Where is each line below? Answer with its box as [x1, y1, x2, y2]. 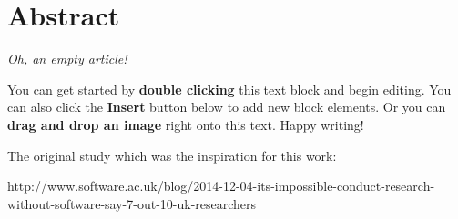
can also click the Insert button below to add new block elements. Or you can [7, 97, 446, 116]
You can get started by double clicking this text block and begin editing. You [7, 79, 452, 98]
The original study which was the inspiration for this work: [7, 145, 337, 164]
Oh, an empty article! [7, 49, 127, 68]
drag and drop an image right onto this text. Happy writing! [7, 114, 364, 134]
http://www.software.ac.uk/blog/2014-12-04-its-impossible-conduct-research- [7, 176, 435, 195]
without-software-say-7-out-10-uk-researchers [7, 194, 257, 213]
